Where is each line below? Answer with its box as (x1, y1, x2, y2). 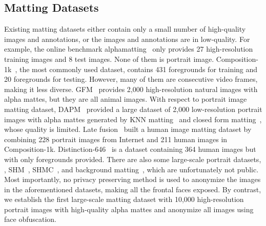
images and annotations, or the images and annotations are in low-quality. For (4, 33, 250, 44)
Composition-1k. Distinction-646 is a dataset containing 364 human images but (4, 144, 256, 154)
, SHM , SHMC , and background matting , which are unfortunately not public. (4, 164, 259, 174)
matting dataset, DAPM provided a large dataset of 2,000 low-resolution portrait (4, 103, 262, 114)
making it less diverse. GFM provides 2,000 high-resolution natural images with (4, 83, 258, 94)
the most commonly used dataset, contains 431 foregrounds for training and (19, 63, 258, 74)
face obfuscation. (4, 214, 56, 224)
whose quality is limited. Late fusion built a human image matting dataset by (4, 124, 252, 134)
